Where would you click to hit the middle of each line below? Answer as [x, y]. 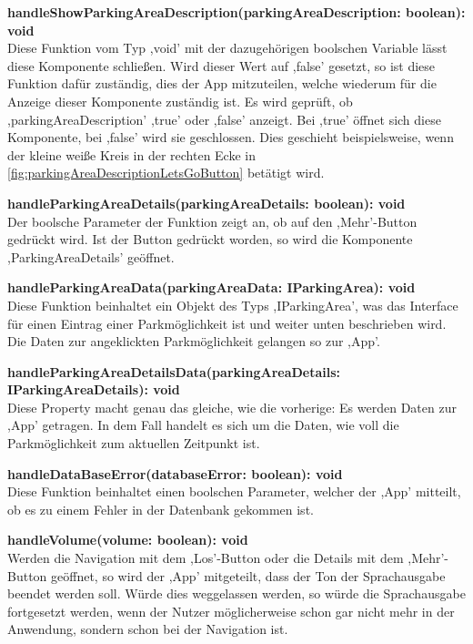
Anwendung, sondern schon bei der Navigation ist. [148, 629]
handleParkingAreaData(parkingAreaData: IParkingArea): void [211, 287]
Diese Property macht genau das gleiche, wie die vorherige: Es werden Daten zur [232, 407]
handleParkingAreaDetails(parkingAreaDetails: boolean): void [206, 203]
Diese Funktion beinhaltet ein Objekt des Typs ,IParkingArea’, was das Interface [233, 305]
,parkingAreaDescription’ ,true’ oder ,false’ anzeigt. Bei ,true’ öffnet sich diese [224, 119]
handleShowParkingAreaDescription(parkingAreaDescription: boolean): [236, 12]
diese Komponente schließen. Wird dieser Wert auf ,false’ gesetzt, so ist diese [221, 65]
